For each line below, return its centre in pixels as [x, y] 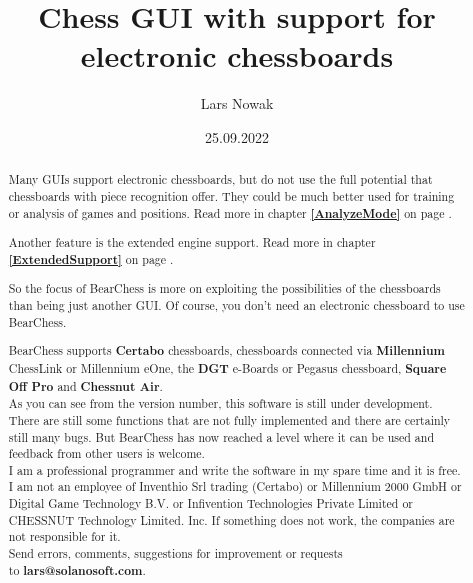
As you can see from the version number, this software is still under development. [220, 403]
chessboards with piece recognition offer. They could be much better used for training [231, 195]
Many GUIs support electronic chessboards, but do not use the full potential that [220, 179]
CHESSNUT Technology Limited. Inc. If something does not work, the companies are [231, 519]
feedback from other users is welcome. [106, 453]
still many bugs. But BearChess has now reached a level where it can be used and [221, 436]
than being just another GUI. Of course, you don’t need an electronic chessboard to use [236, 305]
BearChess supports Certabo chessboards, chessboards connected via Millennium [226, 351]
